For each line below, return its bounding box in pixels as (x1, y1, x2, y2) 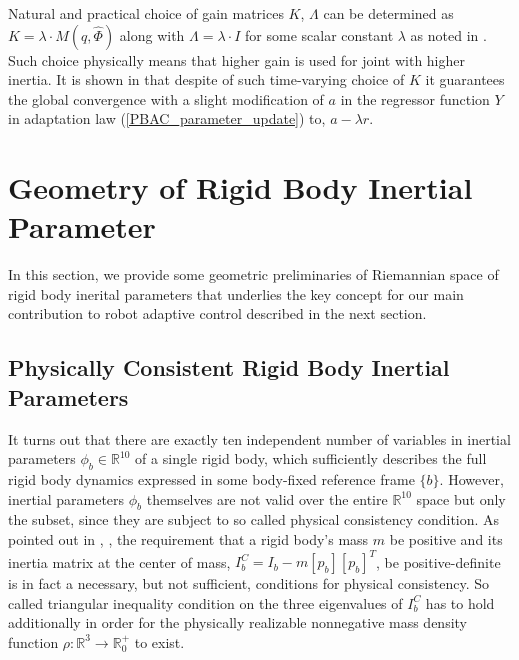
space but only (416, 488, 506, 509)
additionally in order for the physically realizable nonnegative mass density (8, 612, 468, 633)
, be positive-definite (376, 551, 501, 572)
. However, (439, 469, 504, 490)
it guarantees (425, 69, 505, 90)
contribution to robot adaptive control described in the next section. (8, 303, 427, 324)
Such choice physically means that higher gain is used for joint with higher (8, 49, 466, 70)
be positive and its (389, 529, 503, 550)
